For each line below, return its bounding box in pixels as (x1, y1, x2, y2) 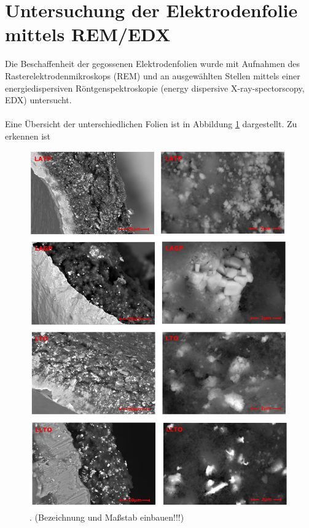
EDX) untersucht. (5, 93, 72, 106)
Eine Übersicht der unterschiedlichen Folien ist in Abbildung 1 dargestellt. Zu (5, 117, 297, 130)
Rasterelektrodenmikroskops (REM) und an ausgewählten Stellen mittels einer (5, 69, 300, 82)
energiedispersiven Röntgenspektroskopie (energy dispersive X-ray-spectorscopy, (5, 81, 305, 94)
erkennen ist (5, 129, 51, 142)
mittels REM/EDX (5, 22, 171, 47)
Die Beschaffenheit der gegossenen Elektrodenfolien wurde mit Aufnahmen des (5, 57, 300, 70)
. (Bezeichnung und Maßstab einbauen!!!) (29, 511, 184, 524)
